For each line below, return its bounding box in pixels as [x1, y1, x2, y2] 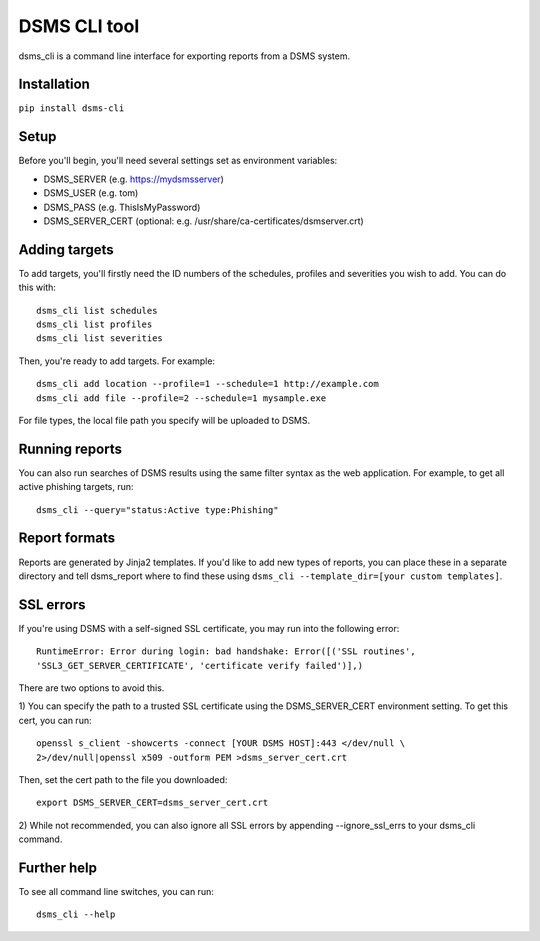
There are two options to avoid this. [18, 682, 165, 694]
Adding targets [18, 241, 114, 258]
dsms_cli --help [36, 909, 116, 920]
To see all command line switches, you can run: [18, 886, 214, 898]
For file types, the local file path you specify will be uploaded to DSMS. [18, 414, 311, 426]
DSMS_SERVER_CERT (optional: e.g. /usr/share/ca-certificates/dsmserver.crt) [43, 215, 364, 227]
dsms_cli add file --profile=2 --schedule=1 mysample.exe [36, 392, 327, 404]
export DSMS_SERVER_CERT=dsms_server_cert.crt [36, 797, 269, 809]
